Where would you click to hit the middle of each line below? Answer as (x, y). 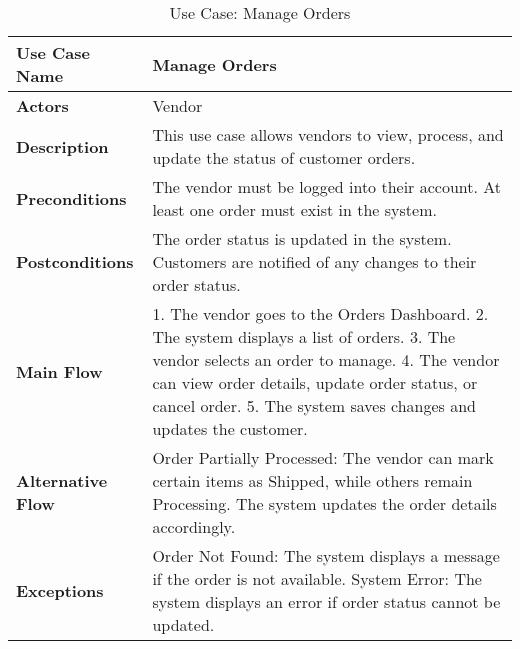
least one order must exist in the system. (294, 209)
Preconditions (71, 198)
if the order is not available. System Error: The (317, 578)
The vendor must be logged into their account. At (327, 186)
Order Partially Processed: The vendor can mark (323, 457)
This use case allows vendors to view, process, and (328, 134)
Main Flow (59, 371)
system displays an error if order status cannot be (326, 601)
